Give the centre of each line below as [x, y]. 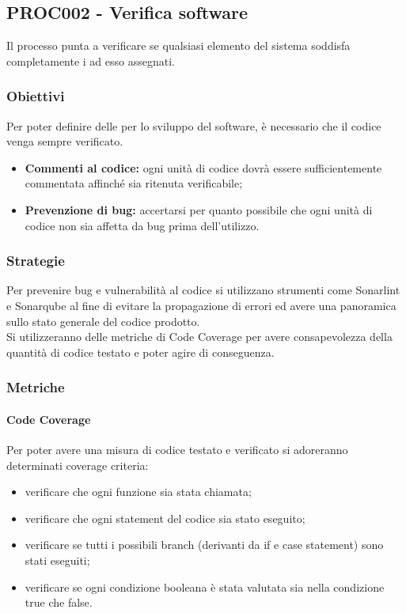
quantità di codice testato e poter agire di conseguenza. [140, 352]
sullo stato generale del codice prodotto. [103, 321]
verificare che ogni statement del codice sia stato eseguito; [165, 518]
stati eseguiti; [57, 560]
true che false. [59, 602]
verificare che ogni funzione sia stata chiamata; [138, 492]
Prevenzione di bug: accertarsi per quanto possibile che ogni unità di [199, 209]
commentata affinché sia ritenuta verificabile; [134, 183]
